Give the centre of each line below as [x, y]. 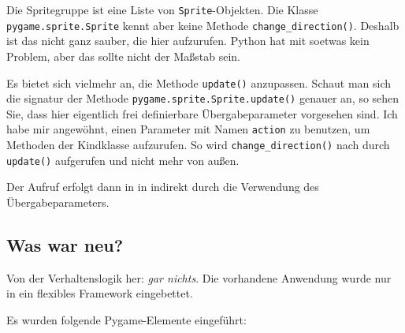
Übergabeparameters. [58, 202]
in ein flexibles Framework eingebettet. [100, 293]
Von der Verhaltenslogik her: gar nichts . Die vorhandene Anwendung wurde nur [199, 277]
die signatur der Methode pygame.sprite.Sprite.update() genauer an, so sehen [203, 98]
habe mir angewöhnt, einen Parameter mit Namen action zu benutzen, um [188, 129]
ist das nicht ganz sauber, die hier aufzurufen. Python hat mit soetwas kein [188, 41]
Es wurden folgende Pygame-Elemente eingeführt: [126, 319]
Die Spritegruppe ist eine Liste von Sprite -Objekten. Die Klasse [162, 9]
